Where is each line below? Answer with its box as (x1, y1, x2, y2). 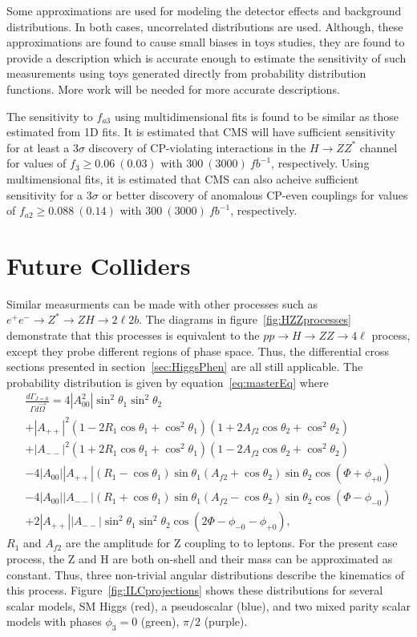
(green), (140, 613, 180, 630)
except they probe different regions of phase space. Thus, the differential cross (6, 342, 390, 359)
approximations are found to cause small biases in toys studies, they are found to (6, 34, 405, 50)
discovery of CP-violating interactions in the (88, 139, 306, 155)
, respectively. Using (271, 155, 370, 171)
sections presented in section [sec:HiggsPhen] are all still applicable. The (6, 358, 363, 375)
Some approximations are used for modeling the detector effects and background (6, 2, 402, 18)
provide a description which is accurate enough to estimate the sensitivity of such (6, 49, 407, 66)
